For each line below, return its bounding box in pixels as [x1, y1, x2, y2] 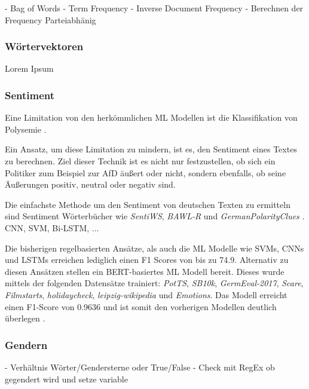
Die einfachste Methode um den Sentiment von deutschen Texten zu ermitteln [5, 198, 290, 210]
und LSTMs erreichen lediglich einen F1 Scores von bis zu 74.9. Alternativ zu [5, 253, 289, 266]
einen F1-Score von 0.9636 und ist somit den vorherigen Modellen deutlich [5, 300, 277, 313]
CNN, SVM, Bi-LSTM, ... [5, 221, 99, 234]
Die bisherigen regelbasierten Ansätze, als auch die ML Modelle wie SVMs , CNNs [5, 241, 304, 254]
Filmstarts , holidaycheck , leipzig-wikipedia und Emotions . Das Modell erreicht [5, 288, 287, 301]
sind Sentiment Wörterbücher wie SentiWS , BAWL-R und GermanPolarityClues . [5, 210, 305, 222]
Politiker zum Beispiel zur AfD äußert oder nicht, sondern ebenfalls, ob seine [5, 166, 286, 179]
